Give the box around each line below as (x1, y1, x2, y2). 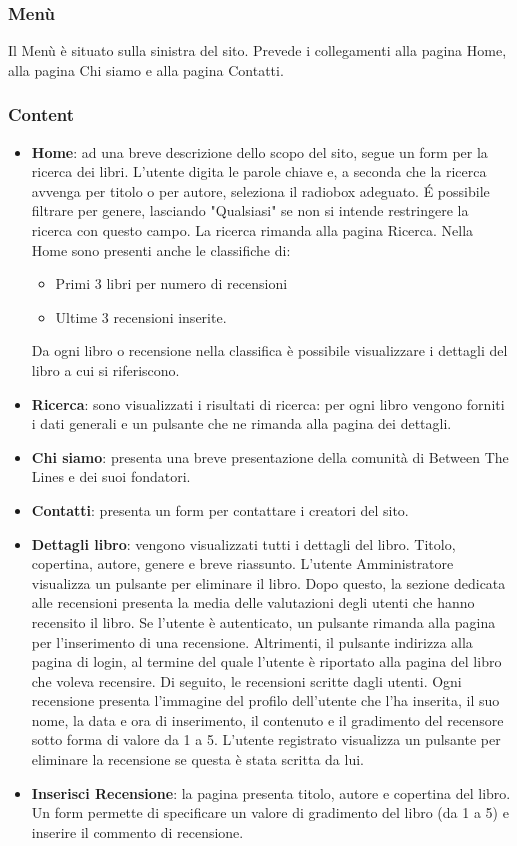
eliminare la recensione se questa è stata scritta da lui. (31, 749, 364, 770)
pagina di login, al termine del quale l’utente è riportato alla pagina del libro (31, 651, 502, 672)
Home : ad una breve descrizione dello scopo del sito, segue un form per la (31, 141, 488, 162)
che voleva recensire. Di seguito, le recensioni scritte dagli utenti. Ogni (31, 670, 462, 691)
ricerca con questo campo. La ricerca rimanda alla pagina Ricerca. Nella (31, 220, 474, 240)
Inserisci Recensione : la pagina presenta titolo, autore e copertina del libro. (31, 782, 511, 803)
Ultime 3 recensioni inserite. (55, 306, 227, 327)
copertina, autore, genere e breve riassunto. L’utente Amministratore (31, 553, 454, 574)
